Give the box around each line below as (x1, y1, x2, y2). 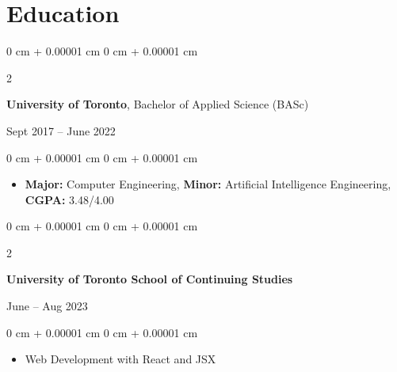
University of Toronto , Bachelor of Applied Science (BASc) (6, 96, 309, 112)
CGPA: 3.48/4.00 (25, 191, 114, 207)
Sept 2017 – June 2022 (6, 122, 116, 139)
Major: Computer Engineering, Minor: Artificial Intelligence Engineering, (25, 176, 391, 192)
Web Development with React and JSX (25, 351, 216, 367)
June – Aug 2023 (6, 298, 88, 314)
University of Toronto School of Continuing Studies (6, 271, 293, 287)
